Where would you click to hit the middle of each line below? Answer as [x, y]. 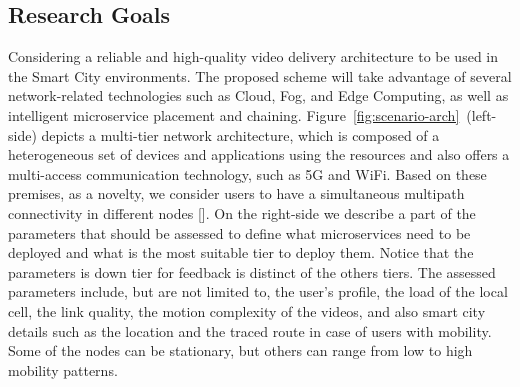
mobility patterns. [63, 369]
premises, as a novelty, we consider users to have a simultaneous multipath [236, 193]
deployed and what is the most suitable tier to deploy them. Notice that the [241, 252]
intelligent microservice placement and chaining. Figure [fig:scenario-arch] [234, 114]
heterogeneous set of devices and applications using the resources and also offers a [259, 154]
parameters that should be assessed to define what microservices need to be [239, 232]
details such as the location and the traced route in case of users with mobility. [250, 330]
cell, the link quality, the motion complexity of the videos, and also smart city [247, 310]
